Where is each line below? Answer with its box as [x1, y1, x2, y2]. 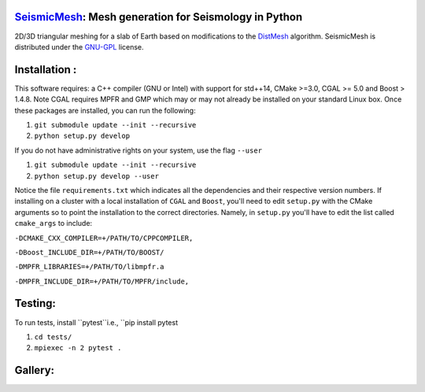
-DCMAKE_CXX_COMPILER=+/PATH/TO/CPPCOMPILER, [14, 233, 194, 242]
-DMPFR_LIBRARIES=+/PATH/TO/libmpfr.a [14, 262, 164, 272]
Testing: [14, 297, 57, 310]
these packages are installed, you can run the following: [14, 105, 196, 115]
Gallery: [14, 364, 55, 377]
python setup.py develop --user [34, 172, 159, 180]
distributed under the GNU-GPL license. [14, 42, 145, 51]
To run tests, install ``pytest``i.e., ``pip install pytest [14, 317, 179, 327]
